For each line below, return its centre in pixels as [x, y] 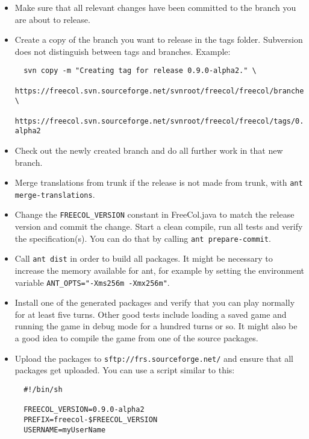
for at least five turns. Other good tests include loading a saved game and [151, 314]
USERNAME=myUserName [65, 430]
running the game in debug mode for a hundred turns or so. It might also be [156, 326]
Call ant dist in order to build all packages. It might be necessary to [144, 258]
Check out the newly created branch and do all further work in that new [149, 150]
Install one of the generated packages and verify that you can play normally [155, 302]
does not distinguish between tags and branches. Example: [123, 51]
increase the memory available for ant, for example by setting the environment [160, 270]
